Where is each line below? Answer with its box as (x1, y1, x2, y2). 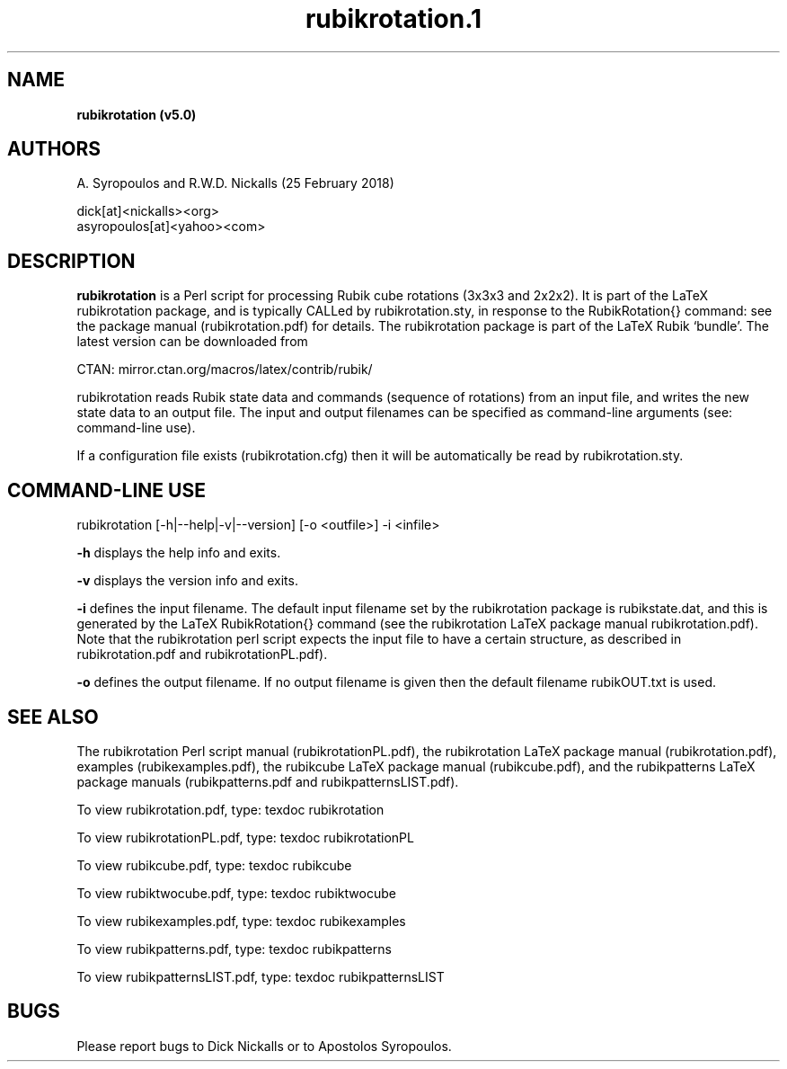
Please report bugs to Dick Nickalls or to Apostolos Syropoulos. (76, 1038, 452, 1054)
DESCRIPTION (7, 249, 136, 272)
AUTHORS (7, 138, 102, 161)
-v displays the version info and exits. (76, 573, 298, 589)
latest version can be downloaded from (76, 334, 308, 350)
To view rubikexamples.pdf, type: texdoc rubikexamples (76, 913, 406, 929)
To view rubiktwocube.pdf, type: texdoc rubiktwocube (76, 885, 396, 901)
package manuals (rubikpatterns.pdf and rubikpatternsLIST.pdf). (76, 773, 459, 789)
